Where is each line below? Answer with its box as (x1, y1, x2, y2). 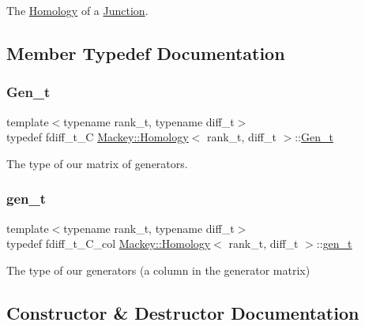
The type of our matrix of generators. (6, 155, 188, 171)
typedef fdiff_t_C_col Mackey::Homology (6, 235, 211, 252)
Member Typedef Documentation (6, 40, 285, 65)
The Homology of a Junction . (6, 2, 149, 18)
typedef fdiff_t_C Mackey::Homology (6, 129, 189, 145)
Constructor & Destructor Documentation (6, 300, 359, 324)
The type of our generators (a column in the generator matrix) (6, 261, 310, 278)
